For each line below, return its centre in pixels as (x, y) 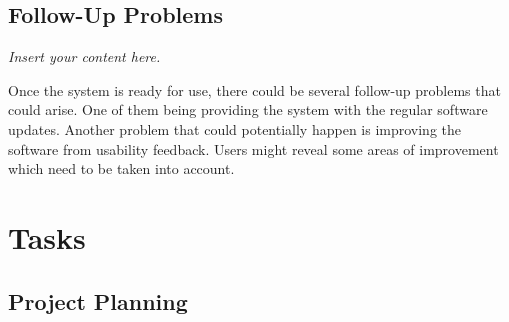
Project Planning (98, 300)
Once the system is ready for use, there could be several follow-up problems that (254, 89)
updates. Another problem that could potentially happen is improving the (235, 128)
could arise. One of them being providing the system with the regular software (248, 109)
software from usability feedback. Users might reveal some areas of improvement (253, 148)
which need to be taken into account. (121, 168)
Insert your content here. (84, 56)
